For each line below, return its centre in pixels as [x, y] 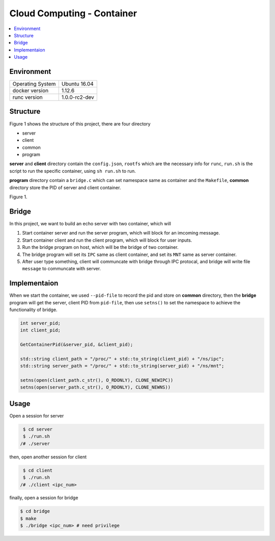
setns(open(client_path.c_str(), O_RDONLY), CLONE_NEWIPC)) [97, 380]
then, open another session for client [48, 457]
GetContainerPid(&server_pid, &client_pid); [77, 345]
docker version [30, 91]
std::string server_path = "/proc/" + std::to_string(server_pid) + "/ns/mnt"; [122, 366]
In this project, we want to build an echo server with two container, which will [90, 223]
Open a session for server [37, 416]
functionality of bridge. [33, 310]
